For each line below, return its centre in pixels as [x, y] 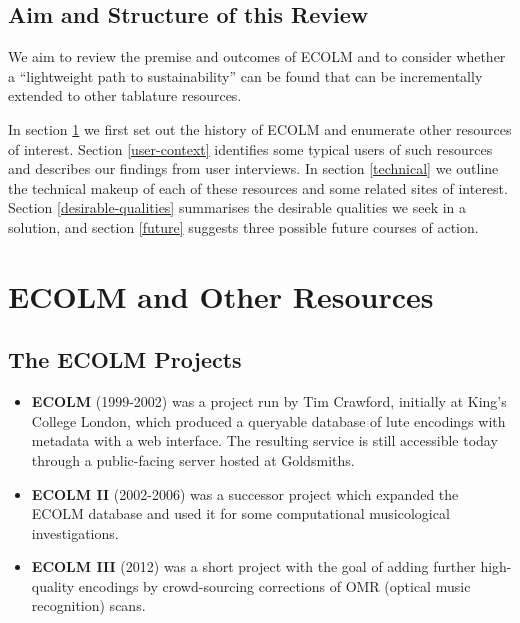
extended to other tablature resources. [125, 95]
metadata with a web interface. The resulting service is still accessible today [264, 440]
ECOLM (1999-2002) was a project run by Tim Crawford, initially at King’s [269, 401]
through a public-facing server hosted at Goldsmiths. [193, 459]
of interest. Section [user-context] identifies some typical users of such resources [250, 148]
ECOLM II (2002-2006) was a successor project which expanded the [245, 493]
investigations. [75, 532]
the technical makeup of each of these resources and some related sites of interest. [258, 187]
